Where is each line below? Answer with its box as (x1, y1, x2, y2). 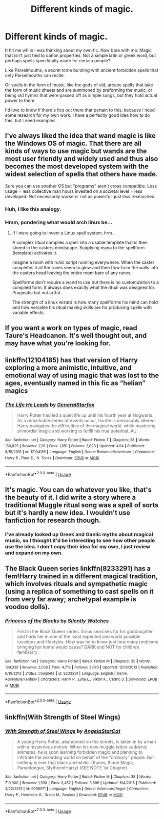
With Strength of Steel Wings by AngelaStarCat (5, 727, 121, 734)
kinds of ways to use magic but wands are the (5, 147, 147, 155)
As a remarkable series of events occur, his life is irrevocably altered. (17, 418, 156, 424)
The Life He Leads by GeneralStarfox (5, 401, 95, 408)
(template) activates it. (12, 250, 58, 256)
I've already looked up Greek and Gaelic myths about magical (5, 531, 153, 537)
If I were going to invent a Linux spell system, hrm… (12, 230, 116, 236)
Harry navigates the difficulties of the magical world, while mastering (17, 423, 156, 429)
